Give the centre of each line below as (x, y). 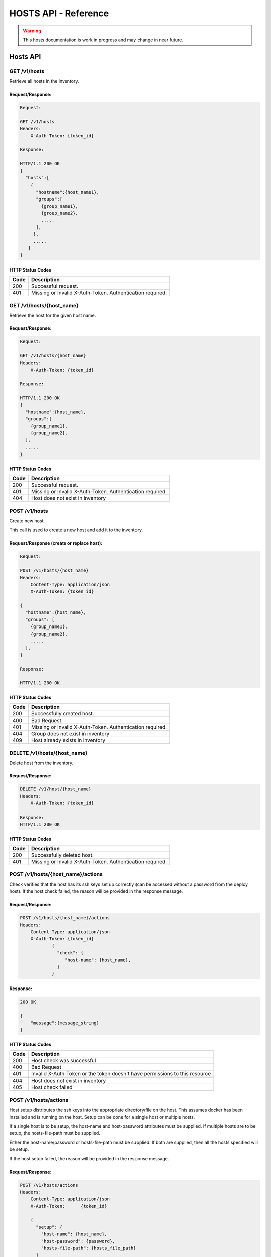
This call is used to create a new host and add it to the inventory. (76, 530)
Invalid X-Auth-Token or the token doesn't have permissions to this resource (121, 1074)
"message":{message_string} (65, 1023)
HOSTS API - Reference (59, 13)
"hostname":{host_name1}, (68, 192)
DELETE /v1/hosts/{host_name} (48, 753)
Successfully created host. (62, 714)
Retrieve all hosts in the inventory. (44, 81)
